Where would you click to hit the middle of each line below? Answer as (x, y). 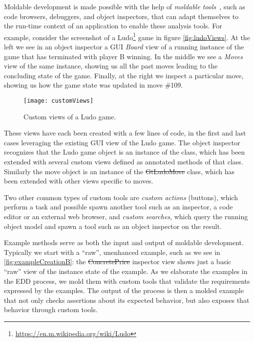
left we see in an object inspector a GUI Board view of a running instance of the (124, 47)
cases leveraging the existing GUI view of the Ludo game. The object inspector (122, 142)
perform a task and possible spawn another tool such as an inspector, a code (118, 207)
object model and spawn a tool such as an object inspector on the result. (113, 226)
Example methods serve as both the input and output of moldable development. (124, 242)
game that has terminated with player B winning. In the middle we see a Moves (124, 56)
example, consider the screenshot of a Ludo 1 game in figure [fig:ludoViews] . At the (127, 36)
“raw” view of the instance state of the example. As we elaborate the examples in (126, 271)
